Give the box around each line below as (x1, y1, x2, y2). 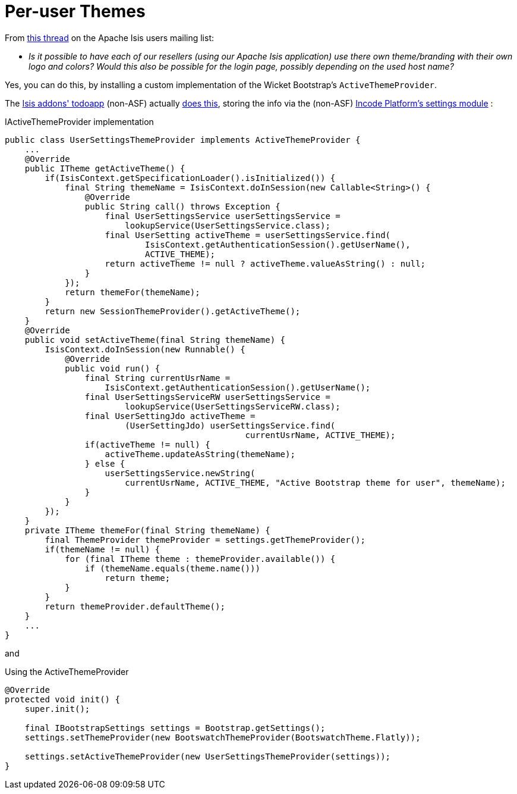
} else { (84, 458, 125, 468)
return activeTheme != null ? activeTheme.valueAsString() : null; (105, 258, 426, 268)
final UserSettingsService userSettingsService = (105, 211, 341, 221)
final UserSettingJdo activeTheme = (84, 411, 256, 421)
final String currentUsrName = (84, 373, 231, 383)
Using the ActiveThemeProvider (5, 666, 129, 677)
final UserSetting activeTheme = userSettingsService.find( (105, 230, 391, 240)
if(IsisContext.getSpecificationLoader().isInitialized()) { (45, 173, 336, 183)
